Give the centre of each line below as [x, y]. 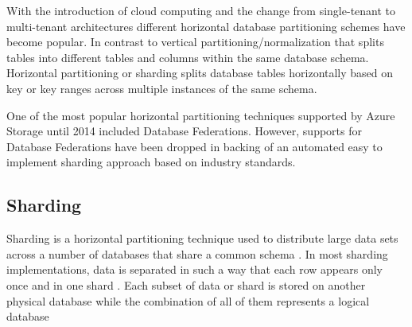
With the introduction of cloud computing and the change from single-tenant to [201, 10]
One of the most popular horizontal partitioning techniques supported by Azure [201, 115]
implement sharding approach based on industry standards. [151, 162]
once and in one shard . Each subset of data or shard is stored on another [186, 284]
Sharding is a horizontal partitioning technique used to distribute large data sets [202, 238]
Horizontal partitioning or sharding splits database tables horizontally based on [200, 73]
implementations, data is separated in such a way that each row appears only [194, 269]
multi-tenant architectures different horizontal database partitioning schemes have [206, 26]
